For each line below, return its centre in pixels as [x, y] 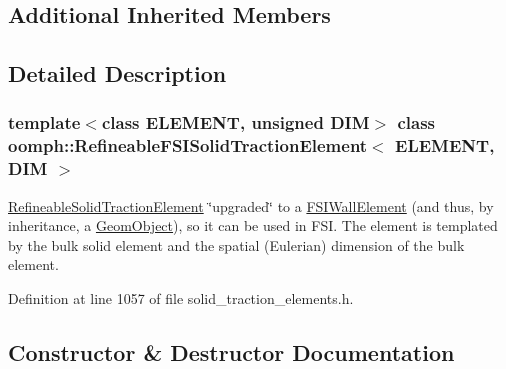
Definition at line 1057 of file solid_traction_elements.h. [181, 298]
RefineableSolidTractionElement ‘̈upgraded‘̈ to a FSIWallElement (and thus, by [251, 205]
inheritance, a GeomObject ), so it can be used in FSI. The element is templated [253, 225]
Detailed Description [117, 73]
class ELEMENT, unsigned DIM [235, 122]
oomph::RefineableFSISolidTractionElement [188, 145]
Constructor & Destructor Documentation [231, 351]
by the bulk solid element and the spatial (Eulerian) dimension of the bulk [236, 244]
